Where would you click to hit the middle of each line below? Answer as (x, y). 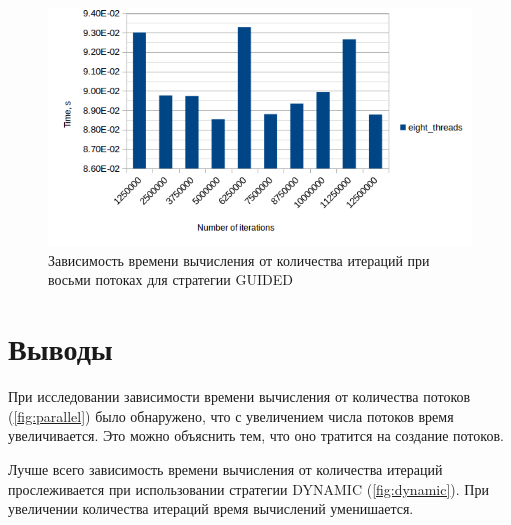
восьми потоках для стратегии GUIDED (170, 279)
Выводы (60, 348)
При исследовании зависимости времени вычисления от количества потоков (239, 396)
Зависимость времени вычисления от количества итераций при (239, 259)
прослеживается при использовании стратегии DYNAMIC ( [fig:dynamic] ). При (248, 488)
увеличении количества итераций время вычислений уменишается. (211, 508)
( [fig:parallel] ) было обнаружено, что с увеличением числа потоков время (231, 415)
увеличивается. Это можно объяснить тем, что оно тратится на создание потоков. (256, 435)
